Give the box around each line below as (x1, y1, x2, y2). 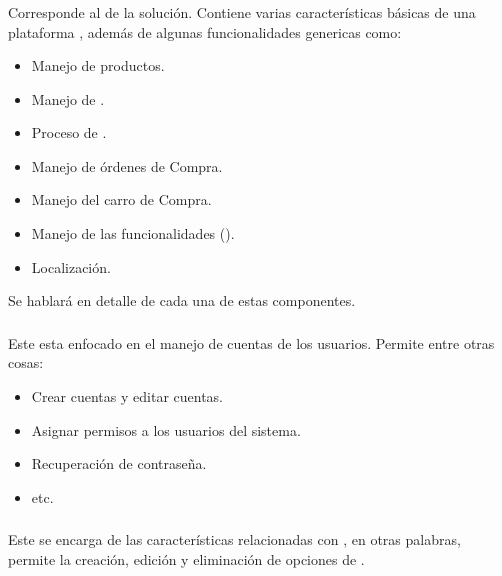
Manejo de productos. (31, 55, 165, 76)
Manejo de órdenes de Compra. (31, 155, 223, 176)
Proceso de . (31, 122, 107, 143)
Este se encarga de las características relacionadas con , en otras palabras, (8, 529, 461, 550)
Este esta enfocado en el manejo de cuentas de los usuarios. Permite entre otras (8, 332, 495, 353)
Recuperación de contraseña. (31, 453, 207, 474)
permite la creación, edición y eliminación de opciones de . (8, 548, 365, 569)
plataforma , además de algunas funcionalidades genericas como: (8, 21, 402, 42)
